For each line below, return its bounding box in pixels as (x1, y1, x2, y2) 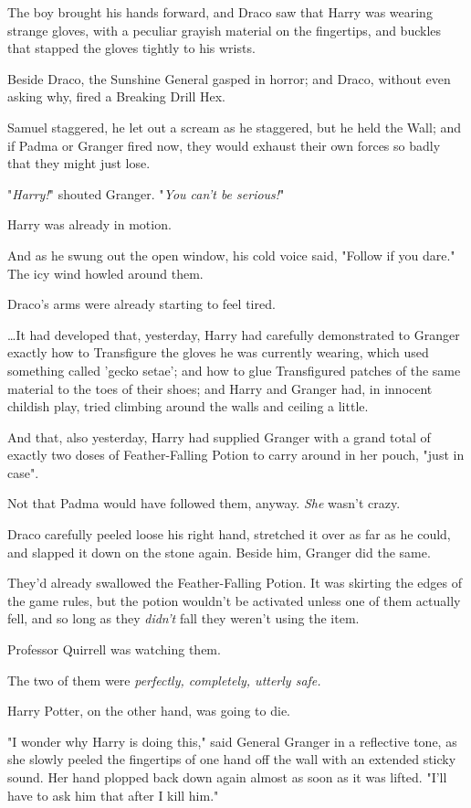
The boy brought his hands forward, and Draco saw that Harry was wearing (7, 3, 433, 21)
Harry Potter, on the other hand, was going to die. (7, 701, 291, 720)
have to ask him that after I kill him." (7, 785, 219, 804)
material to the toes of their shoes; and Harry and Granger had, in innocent (7, 378, 433, 398)
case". (7, 462, 39, 482)
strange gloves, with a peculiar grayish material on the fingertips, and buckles (7, 20, 442, 39)
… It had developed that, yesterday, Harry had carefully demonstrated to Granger (7, 324, 460, 344)
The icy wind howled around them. (7, 263, 204, 282)
